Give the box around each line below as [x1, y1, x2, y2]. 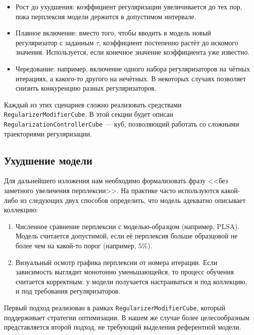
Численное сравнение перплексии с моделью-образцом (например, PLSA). [15, 221, 240, 231]
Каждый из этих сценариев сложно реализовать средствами [4, 99, 182, 109]
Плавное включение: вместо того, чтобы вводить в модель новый [15, 28, 211, 38]
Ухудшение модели [4, 152, 93, 167]
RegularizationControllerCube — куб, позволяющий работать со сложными [4, 119, 239, 129]
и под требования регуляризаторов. [15, 286, 121, 296]
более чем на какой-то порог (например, [15, 240, 136, 251]
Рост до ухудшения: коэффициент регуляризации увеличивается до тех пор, [15, 1, 242, 11]
